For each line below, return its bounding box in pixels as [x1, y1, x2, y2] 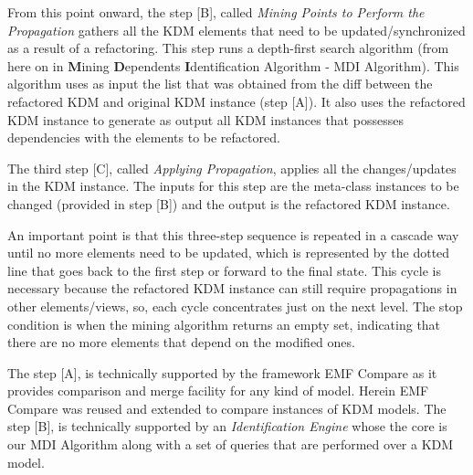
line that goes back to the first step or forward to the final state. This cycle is [7, 260, 442, 280]
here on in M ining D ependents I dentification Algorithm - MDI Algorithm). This [7, 56, 459, 75]
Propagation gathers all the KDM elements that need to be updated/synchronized [7, 20, 466, 39]
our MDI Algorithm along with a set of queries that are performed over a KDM [7, 435, 454, 454]
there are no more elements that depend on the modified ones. [7, 332, 355, 352]
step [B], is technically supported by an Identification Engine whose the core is [7, 417, 447, 436]
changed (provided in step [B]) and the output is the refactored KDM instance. [7, 194, 450, 213]
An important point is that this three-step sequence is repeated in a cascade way [7, 225, 459, 244]
